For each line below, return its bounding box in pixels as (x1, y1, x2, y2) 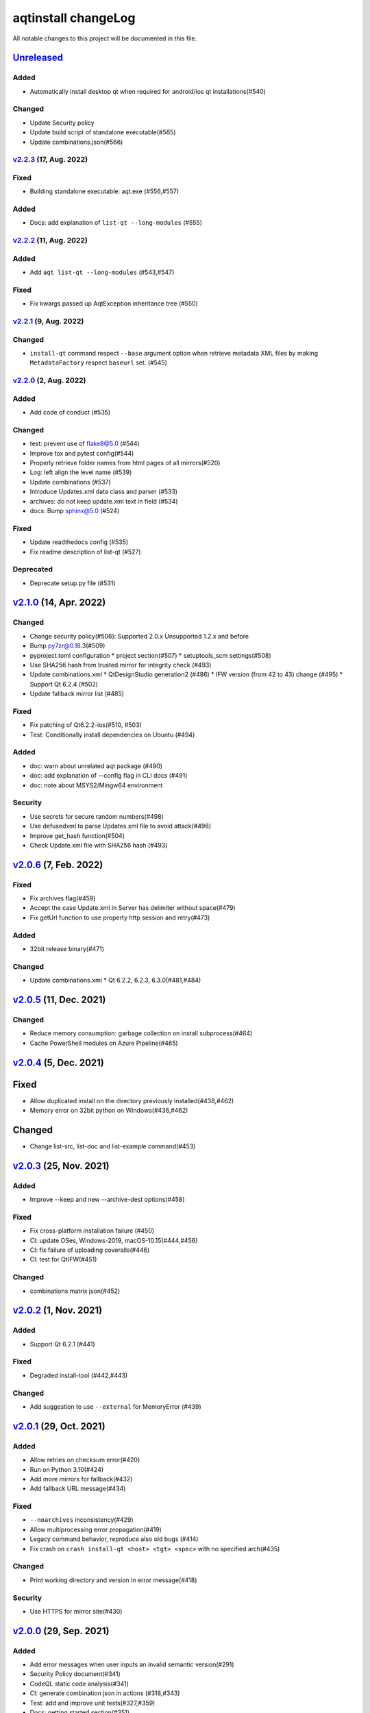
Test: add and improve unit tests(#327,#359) (29, 1699, 156, 1707)
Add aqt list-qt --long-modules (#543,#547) (29, 268, 175, 277)
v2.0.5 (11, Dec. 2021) (12, 994, 106, 1005)
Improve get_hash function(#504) (29, 831, 125, 839)
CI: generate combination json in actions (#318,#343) (29, 1689, 180, 1697)
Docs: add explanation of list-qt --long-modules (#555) (29, 219, 202, 227)
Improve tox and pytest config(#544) (29, 449, 134, 457)
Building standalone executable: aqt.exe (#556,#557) (29, 187, 180, 195)
